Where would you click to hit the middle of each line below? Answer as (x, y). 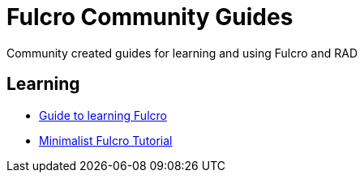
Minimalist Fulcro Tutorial (106, 140)
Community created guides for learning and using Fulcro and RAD (182, 53)
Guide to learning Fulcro (103, 115)
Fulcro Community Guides (150, 17)
